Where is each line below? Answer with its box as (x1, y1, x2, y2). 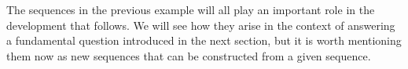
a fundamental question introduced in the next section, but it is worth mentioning (6, 32, 402, 49)
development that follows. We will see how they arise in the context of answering (6, 16, 395, 33)
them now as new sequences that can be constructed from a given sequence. (6, 47, 371, 64)
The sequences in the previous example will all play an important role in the (6, 2, 375, 17)
